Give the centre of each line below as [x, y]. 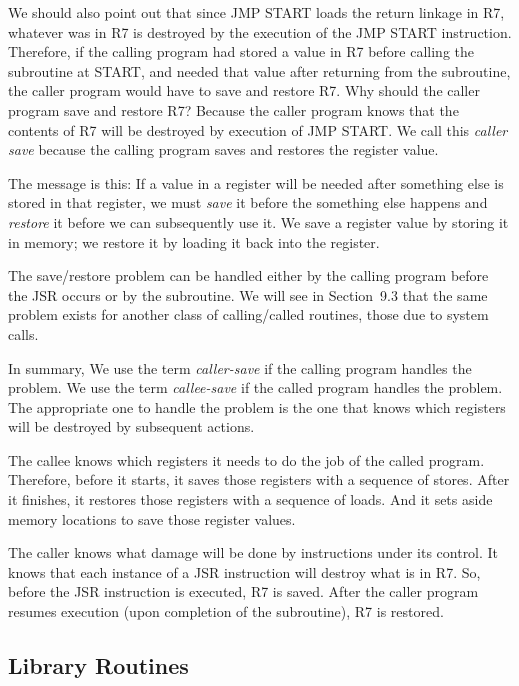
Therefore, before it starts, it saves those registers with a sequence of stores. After [259, 479]
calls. [23, 333]
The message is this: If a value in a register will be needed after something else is [256, 182]
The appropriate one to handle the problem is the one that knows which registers [257, 406]
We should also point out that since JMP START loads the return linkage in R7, [256, 12]
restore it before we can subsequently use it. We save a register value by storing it [258, 221]
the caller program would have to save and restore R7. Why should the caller [244, 90]
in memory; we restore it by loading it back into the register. [194, 241]
